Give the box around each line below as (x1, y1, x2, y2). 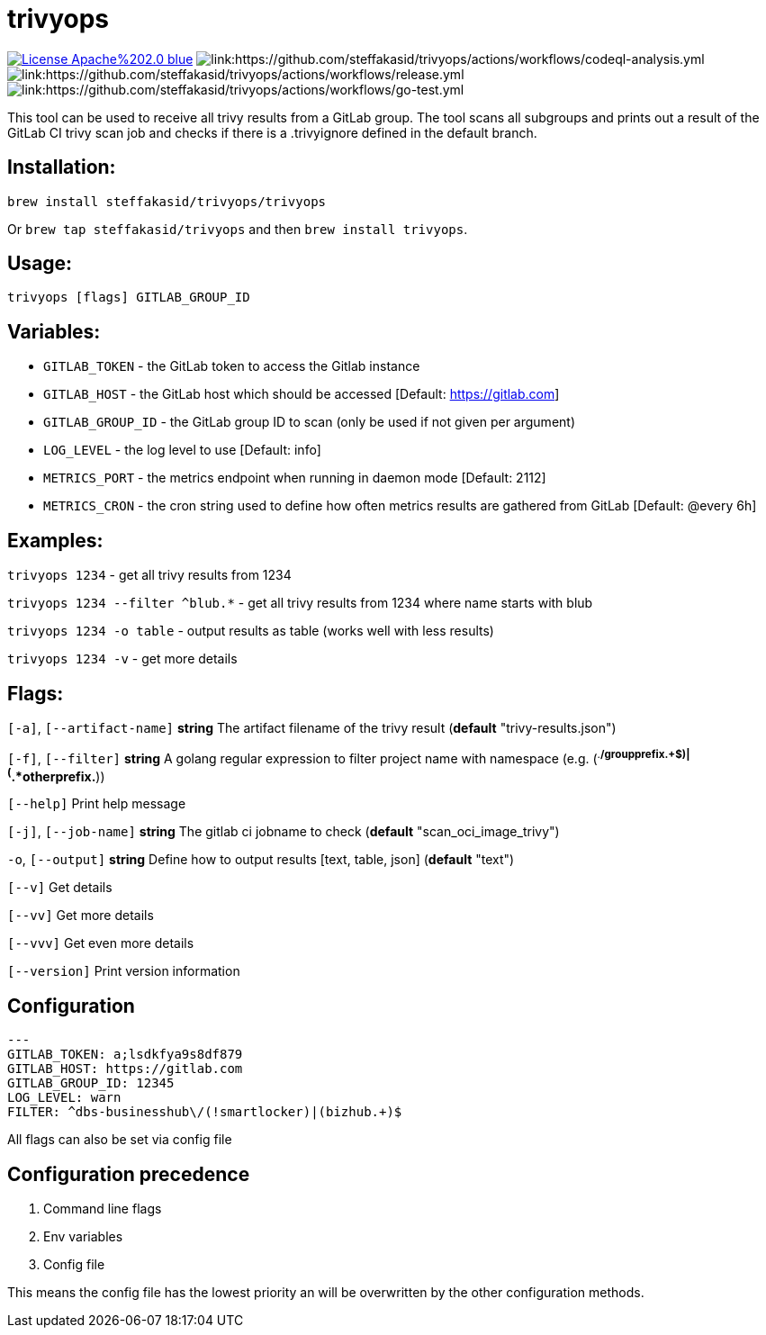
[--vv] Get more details (7, 907, 154, 924)
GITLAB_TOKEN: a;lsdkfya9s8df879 (7, 1047, 243, 1062)
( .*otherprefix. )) (7, 765, 105, 784)
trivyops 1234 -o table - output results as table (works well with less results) (7, 623, 494, 639)
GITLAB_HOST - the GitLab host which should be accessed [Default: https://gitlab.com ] (43, 386, 560, 402)
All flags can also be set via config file (7, 1132, 232, 1148)
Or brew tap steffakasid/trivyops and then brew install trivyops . (7, 221, 468, 237)
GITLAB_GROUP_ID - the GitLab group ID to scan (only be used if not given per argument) (43, 414, 576, 430)
